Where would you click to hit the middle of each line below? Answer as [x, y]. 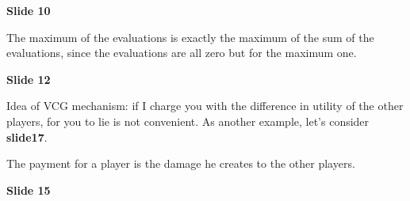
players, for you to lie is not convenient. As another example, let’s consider [188, 121]
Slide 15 [29, 190]
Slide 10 [29, 10]
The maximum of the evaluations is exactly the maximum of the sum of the [190, 37]
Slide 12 [29, 79]
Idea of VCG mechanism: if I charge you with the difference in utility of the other [205, 106]
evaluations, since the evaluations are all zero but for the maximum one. [182, 53]
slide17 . [27, 137]
